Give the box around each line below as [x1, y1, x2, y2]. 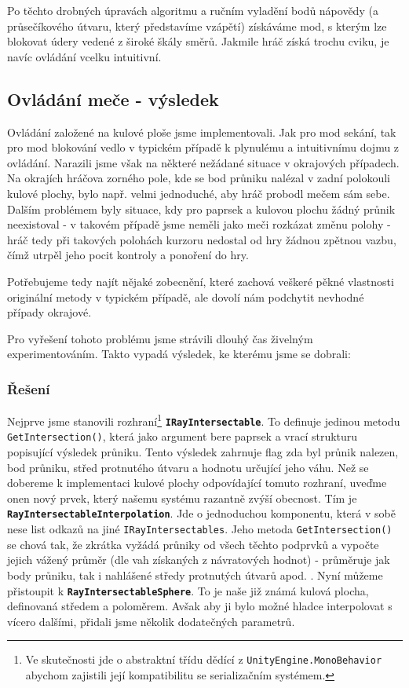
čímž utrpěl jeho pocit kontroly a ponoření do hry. [7, 247, 249, 263]
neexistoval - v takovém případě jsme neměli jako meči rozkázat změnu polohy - [7, 216, 391, 232]
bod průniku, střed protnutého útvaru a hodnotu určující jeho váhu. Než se [7, 459, 369, 475]
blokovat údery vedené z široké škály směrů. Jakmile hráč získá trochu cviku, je [7, 33, 389, 49]
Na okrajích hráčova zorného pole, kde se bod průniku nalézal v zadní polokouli [7, 170, 390, 186]
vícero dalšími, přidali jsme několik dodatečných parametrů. [7, 613, 295, 629]
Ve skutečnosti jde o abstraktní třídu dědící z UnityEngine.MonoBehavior [25, 651, 382, 668]
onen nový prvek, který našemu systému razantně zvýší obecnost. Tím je [7, 489, 357, 506]
